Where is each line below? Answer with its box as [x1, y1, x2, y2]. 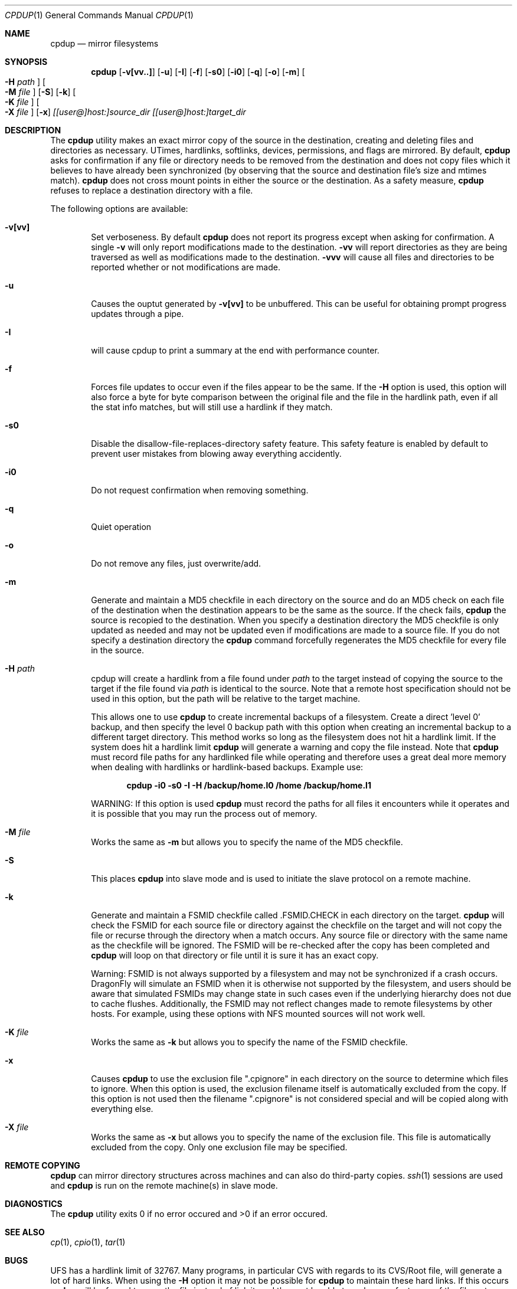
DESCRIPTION [5, 125, 61, 135]
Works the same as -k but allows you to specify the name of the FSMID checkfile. [91, 1037, 408, 1047]
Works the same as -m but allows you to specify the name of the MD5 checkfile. [91, 837, 403, 847]
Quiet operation [91, 522, 152, 532]
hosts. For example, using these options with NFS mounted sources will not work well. [91, 1009, 426, 1019]
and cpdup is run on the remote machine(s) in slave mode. [50, 1180, 278, 1190]
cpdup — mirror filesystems [50, 38, 159, 48]
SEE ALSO [5, 1227, 45, 1237]
